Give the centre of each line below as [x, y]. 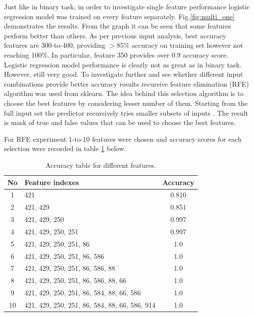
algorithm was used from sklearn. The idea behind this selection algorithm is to [124, 93]
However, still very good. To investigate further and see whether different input [124, 74]
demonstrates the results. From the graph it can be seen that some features [118, 26]
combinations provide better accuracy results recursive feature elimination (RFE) [127, 83]
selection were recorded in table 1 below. [65, 148]
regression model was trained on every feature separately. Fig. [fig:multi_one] [119, 16]
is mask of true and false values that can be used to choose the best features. [120, 122]
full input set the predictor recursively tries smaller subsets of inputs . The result [126, 112]
